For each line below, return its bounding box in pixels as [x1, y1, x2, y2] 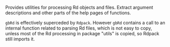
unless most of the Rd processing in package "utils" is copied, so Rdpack [5, 31, 159, 36]
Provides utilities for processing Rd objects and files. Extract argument [5, 5, 153, 10]
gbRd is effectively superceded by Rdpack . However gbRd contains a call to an [5, 20, 165, 26]
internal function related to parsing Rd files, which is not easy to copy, [5, 25, 152, 31]
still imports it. [5, 36, 35, 42]
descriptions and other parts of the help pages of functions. [5, 10, 131, 16]
